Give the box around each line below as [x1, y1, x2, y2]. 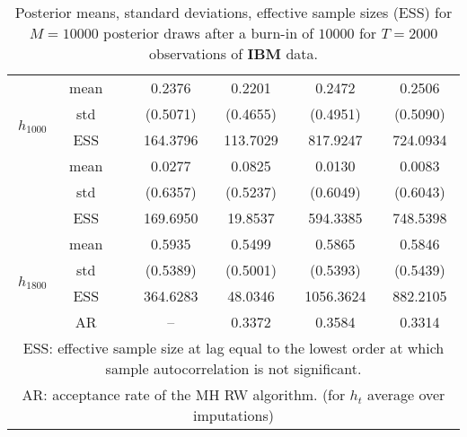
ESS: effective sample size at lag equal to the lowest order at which [22, 337, 445, 358]
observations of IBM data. [148, 43, 318, 64]
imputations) [193, 405, 274, 425]
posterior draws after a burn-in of [103, 22, 314, 43]
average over [367, 384, 445, 405]
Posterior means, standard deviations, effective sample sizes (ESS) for [14, 2, 453, 22]
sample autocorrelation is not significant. [105, 358, 362, 379]
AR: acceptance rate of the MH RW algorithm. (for [22, 384, 346, 405]
